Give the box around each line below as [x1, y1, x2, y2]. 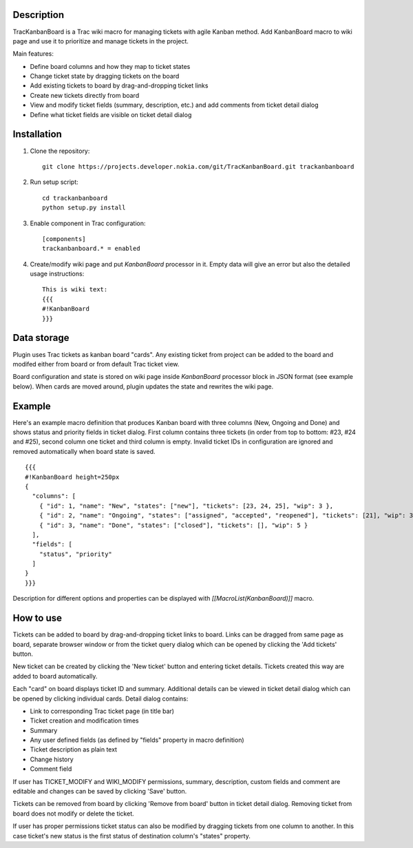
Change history [30, 755, 74, 763]
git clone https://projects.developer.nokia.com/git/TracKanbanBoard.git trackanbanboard [42, 163, 354, 170]
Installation [12, 128, 62, 141]
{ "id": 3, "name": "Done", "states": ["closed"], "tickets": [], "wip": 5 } [39, 521, 308, 529]
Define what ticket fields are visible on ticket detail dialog [30, 110, 192, 118]
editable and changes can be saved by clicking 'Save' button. [12, 787, 187, 796]
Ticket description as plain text [30, 745, 117, 754]
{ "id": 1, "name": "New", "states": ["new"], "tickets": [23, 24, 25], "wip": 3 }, [39, 501, 334, 510]
